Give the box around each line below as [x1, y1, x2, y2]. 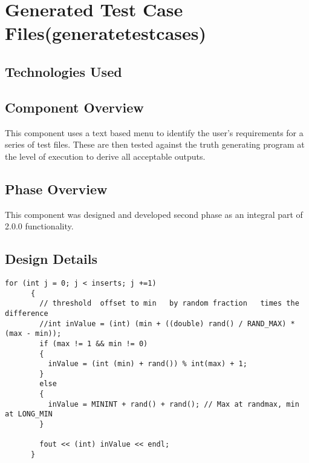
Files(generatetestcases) [5, 21, 206, 45]
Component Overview [5, 97, 144, 116]
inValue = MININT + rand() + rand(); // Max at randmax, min [48, 399, 299, 409]
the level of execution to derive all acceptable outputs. [5, 149, 206, 162]
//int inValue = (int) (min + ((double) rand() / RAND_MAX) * [39, 319, 295, 328]
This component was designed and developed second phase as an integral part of [5, 208, 303, 220]
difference [5, 309, 48, 318]
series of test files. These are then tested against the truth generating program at [5, 138, 305, 151]
